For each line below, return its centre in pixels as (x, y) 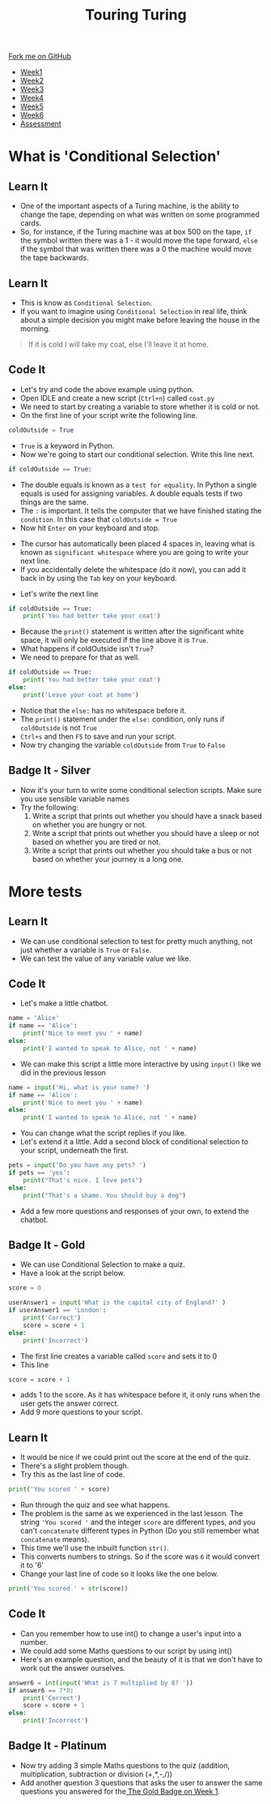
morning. (35, 329)
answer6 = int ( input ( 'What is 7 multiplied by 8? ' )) (101, 1683)
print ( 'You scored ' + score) (59, 1490)
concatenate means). (55, 1539)
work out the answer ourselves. (72, 1668)
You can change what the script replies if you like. (103, 1133)
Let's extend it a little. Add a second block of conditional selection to (134, 1142)
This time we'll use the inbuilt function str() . (95, 1548)
